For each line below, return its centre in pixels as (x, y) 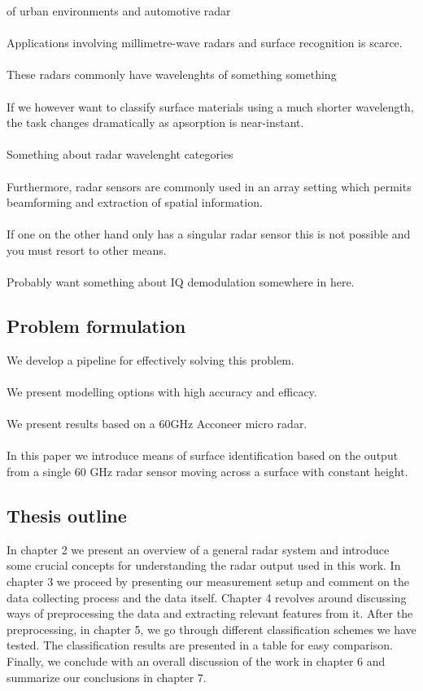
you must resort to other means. (87, 249)
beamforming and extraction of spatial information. (135, 202)
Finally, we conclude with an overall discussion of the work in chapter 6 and (196, 661)
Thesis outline (67, 516)
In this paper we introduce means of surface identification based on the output (203, 455)
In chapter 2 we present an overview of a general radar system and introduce (198, 549)
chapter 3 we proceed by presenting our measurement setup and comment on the (208, 582)
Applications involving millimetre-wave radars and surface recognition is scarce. (205, 43)
